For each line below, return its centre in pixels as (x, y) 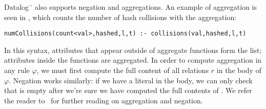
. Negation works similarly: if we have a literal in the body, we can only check (131, 80)
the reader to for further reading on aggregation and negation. (104, 100)
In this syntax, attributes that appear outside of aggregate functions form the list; (133, 50)
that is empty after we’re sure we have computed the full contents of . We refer (128, 90)
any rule (17, 70)
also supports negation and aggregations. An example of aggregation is (146, 7)
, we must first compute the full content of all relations (123, 70)
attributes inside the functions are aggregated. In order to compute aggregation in (133, 60)
